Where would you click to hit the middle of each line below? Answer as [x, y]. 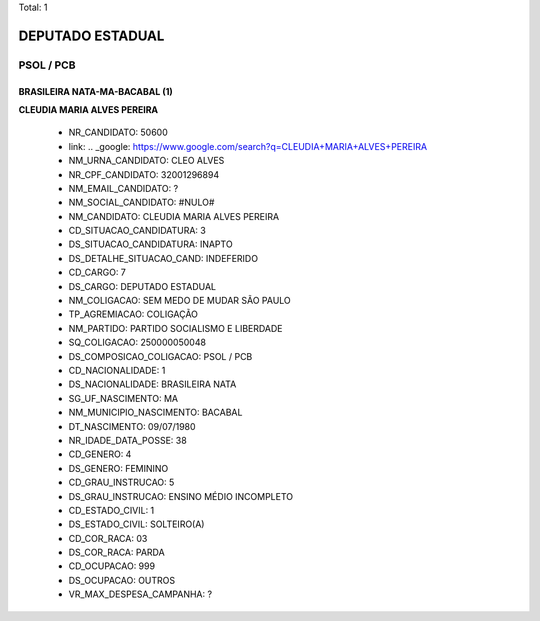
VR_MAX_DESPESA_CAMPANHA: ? [140, 594]
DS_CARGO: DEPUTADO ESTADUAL [142, 286]
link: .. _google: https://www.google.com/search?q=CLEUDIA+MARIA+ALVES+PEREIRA [248, 146]
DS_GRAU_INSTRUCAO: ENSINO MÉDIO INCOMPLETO [181, 496]
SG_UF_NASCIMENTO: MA [123, 398]
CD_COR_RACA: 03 [108, 538]
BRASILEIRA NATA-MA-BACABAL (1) [96, 91]
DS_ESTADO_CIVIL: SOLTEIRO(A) [136, 524]
